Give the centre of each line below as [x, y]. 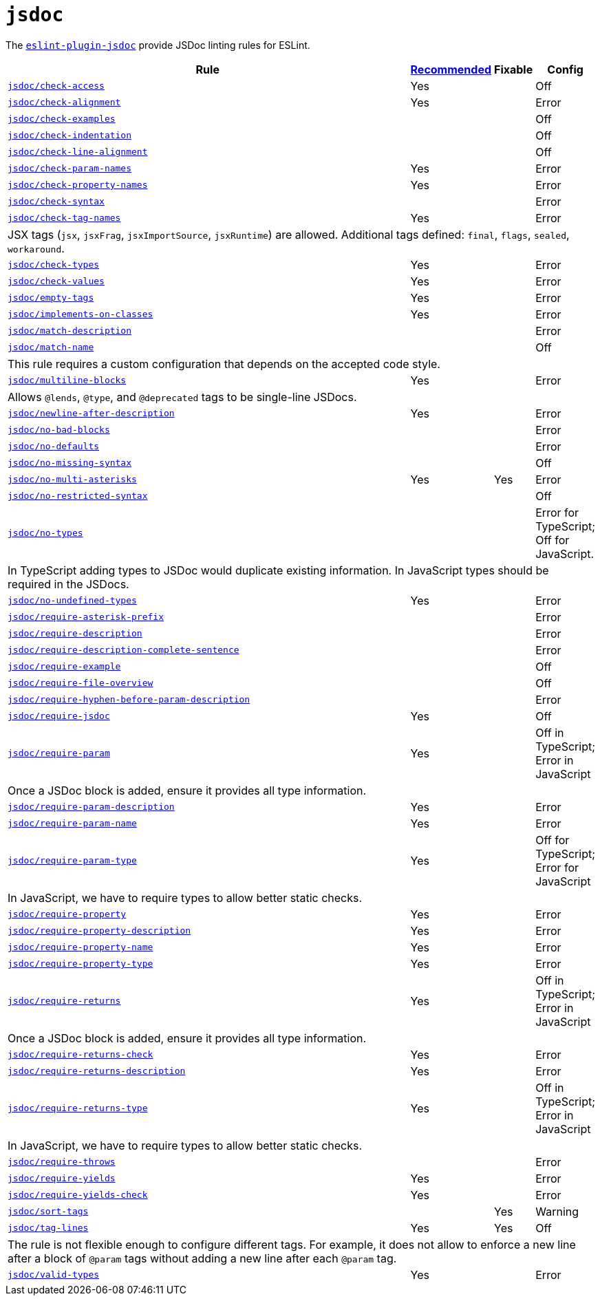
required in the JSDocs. [68, 584]
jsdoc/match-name [51, 347]
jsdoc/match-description [70, 331]
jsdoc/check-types [54, 265]
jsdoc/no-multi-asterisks [72, 480]
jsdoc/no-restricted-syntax [78, 496]
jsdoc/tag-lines [48, 1228]
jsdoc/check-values [56, 281]
